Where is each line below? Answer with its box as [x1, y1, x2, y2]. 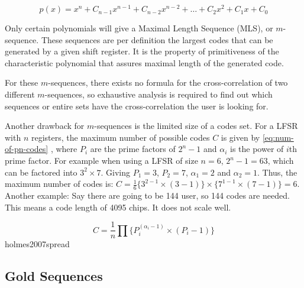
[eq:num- [262, 131, 294, 143]
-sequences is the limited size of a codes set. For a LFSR [94, 119, 298, 132]
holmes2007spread [5, 238, 70, 250]
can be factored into [5, 166, 77, 178]
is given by [221, 131, 260, 143]
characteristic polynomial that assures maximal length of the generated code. [5, 56, 284, 69]
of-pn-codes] [5, 143, 48, 155]
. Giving [101, 166, 130, 178]
